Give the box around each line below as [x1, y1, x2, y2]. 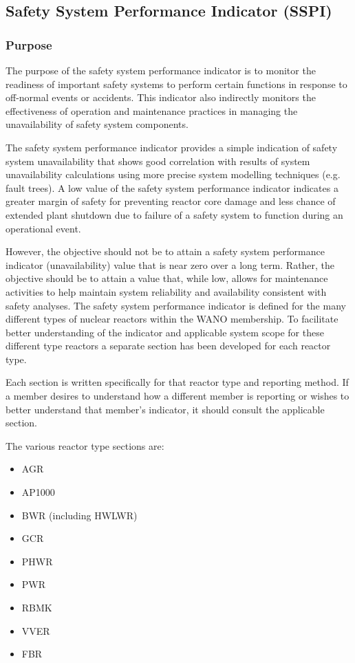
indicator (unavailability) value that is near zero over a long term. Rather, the [6, 257, 335, 272]
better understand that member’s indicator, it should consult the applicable [6, 402, 325, 416]
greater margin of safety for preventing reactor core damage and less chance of [6, 194, 336, 208]
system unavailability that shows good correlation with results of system [6, 153, 310, 168]
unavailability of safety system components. [6, 117, 189, 131]
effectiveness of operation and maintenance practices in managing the [6, 103, 298, 118]
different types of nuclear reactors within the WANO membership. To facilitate [6, 312, 338, 326]
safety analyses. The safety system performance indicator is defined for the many [6, 298, 346, 312]
